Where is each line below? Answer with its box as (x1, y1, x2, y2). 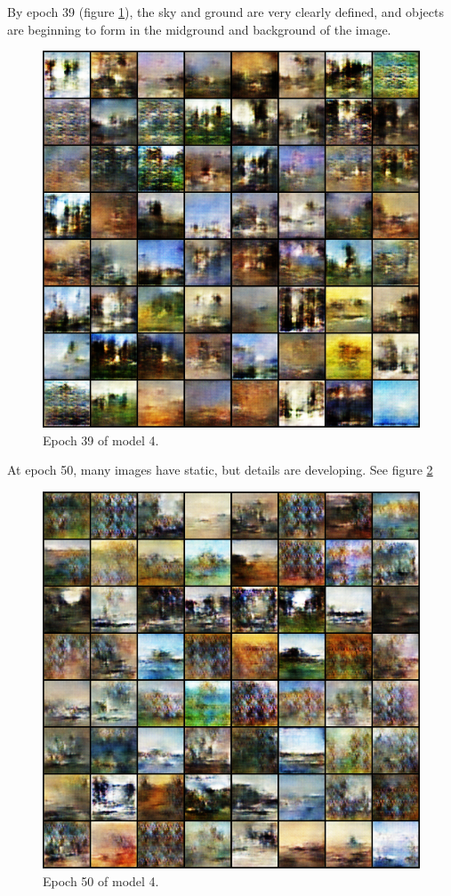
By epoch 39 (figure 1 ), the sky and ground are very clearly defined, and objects (7, 3, 444, 20)
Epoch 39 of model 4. (43, 430, 159, 449)
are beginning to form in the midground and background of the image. (7, 20, 391, 38)
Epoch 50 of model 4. (43, 871, 159, 890)
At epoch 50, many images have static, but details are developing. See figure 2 (7, 460, 433, 479)
